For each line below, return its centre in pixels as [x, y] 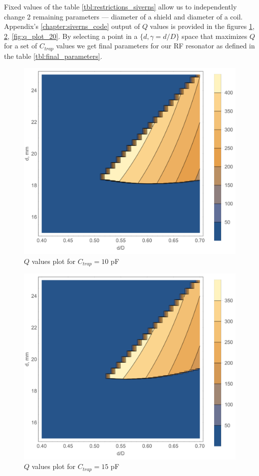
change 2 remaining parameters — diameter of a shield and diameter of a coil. [124, 16]
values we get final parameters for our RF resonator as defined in [155, 46]
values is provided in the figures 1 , [202, 26]
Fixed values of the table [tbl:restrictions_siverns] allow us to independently [121, 6]
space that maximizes [215, 36]
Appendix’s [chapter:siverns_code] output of [72, 26]
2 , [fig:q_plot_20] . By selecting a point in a [71, 36]
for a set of [21, 46]
